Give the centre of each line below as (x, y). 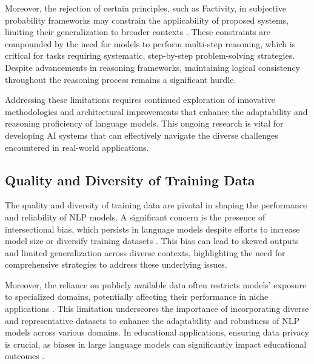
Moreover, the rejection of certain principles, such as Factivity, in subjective (145, 8)
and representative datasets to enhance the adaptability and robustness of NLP (152, 320)
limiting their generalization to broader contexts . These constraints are (138, 32)
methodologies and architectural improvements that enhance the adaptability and (156, 111)
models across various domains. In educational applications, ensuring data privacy (157, 332)
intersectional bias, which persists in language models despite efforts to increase (152, 229)
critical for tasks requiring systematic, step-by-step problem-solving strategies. (150, 55)
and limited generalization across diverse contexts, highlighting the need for (145, 252)
